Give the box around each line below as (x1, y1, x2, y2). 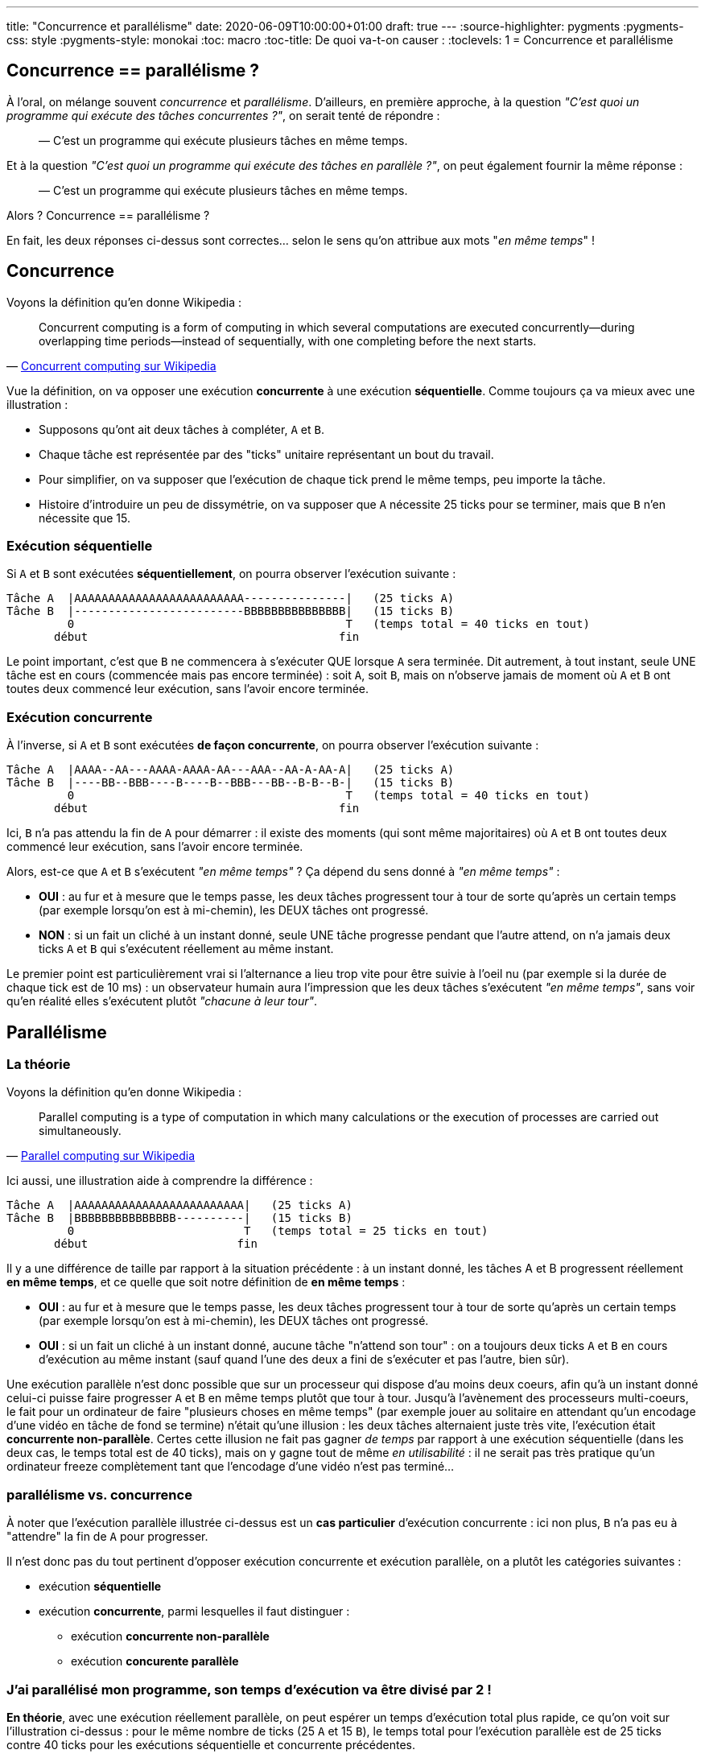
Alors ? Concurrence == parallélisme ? (6, 208, 210, 222)
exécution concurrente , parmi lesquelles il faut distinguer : (39, 1604, 350, 1619)
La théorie (6, 1056, 71, 1073)
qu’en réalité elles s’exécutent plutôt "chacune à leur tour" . (6, 994, 318, 1009)
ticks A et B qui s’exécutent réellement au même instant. (39, 942, 334, 956)
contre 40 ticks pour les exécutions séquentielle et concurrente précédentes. (6, 1737, 416, 1752)
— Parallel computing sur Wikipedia (6, 1149, 196, 1163)
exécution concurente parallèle (71, 1654, 239, 1669)
